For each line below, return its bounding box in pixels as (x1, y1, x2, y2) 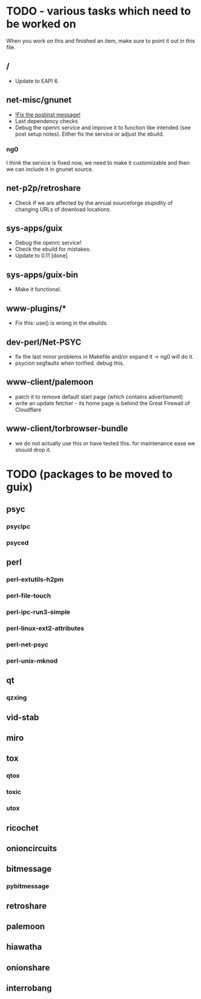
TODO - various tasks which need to (6, 4, 191, 18)
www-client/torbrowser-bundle (6, 423, 129, 434)
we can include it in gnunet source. (6, 165, 94, 173)
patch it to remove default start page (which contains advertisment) (14, 393, 183, 400)
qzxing (6, 694, 27, 702)
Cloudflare (14, 406, 42, 413)
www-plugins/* (6, 303, 67, 313)
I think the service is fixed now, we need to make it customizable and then (6, 159, 190, 166)
